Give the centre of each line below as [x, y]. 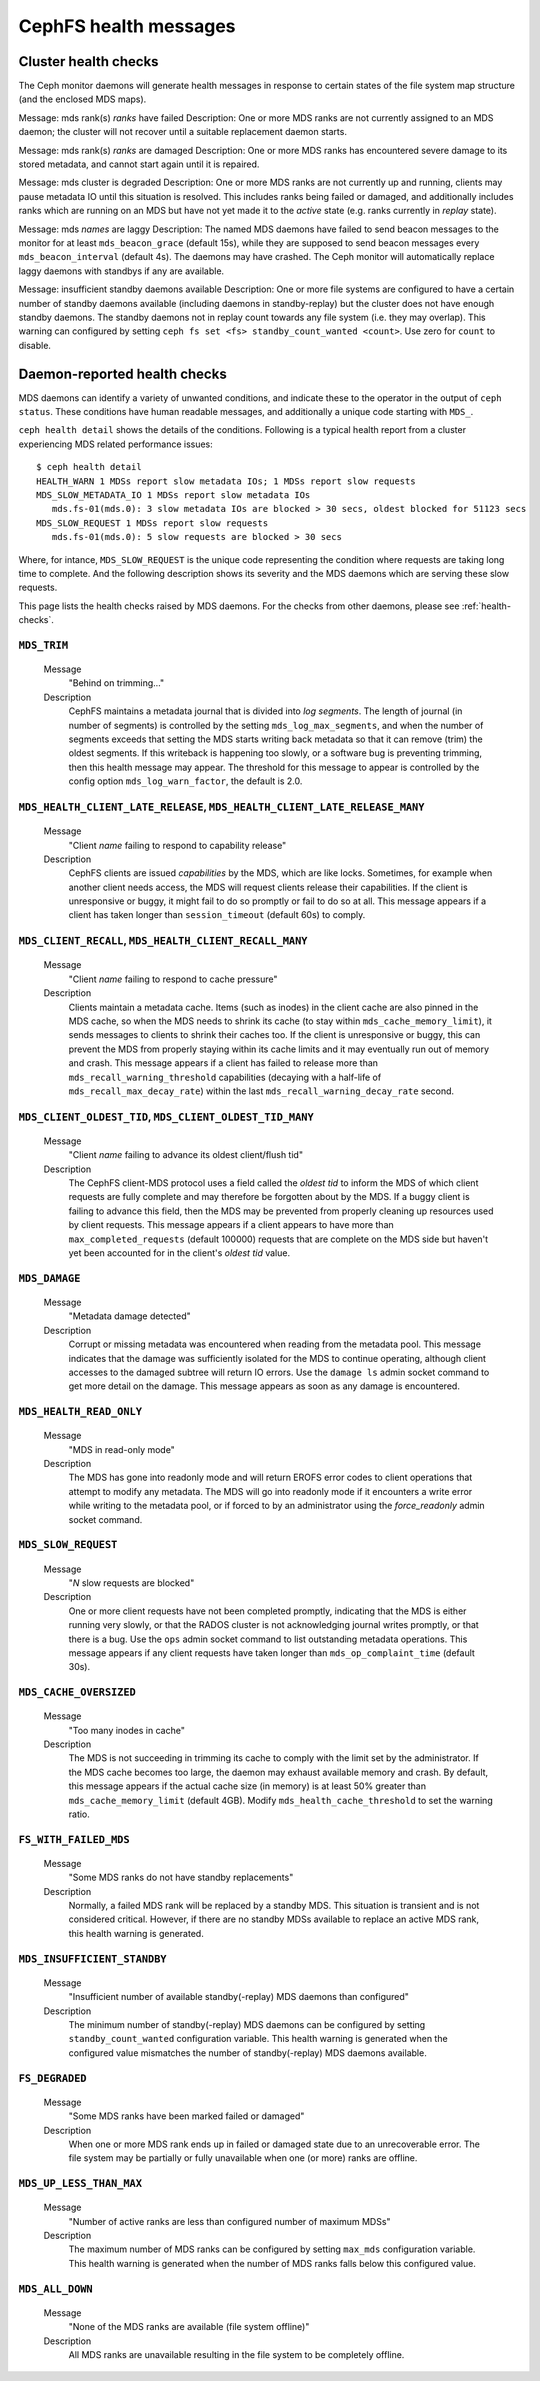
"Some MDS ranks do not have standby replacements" [181, 1877]
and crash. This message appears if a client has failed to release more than [223, 1063]
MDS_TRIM [43, 645]
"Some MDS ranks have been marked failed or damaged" [186, 2116]
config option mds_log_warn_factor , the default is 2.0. [185, 781]
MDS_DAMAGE [49, 1278]
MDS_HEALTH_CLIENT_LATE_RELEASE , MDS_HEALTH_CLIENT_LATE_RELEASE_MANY [221, 807]
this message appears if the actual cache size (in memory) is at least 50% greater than [247, 1786]
